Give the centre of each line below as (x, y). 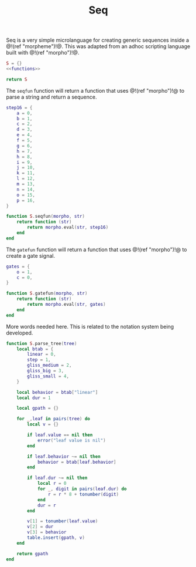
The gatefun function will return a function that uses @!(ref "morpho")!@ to (97, 249)
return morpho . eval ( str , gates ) (67, 305)
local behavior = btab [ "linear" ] (57, 392)
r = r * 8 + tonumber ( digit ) (83, 494)
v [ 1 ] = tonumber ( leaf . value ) (63, 521)
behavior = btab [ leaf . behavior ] (77, 462)
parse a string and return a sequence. (51, 97)
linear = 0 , (42, 355)
